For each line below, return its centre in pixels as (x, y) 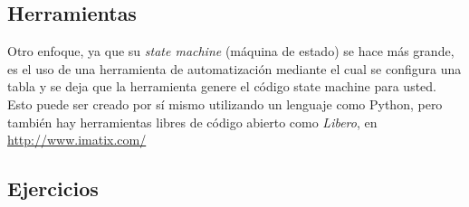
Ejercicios (53, 188)
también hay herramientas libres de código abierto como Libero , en (192, 122)
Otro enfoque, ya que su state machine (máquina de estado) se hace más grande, (231, 51)
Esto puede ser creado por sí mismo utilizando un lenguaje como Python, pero (225, 103)
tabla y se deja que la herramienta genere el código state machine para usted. (222, 86)
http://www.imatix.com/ (77, 140)
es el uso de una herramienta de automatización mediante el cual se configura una (234, 68)
